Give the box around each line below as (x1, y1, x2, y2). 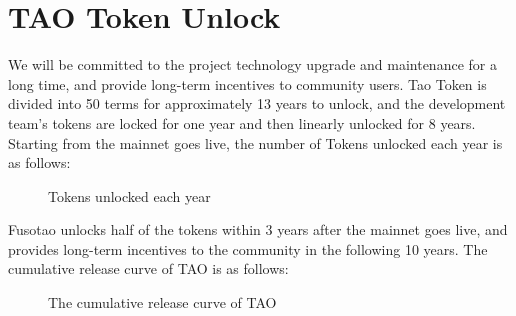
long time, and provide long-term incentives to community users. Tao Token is (8, 73, 487, 94)
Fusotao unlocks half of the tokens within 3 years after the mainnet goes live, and (8, 219, 508, 240)
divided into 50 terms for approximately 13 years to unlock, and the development (8, 93, 506, 114)
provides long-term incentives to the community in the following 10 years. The (8, 238, 488, 259)
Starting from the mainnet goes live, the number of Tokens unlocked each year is (8, 132, 503, 153)
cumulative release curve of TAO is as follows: (8, 258, 289, 279)
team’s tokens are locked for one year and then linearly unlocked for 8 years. (8, 112, 476, 133)
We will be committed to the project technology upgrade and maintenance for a (8, 54, 497, 75)
